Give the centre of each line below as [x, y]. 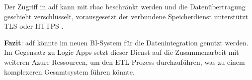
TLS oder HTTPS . [34, 26]
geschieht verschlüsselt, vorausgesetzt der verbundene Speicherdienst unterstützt [126, 16]
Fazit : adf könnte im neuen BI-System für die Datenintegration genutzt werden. [126, 42]
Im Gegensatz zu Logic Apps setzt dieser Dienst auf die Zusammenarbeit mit [122, 52]
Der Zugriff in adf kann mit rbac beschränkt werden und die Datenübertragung [125, 6]
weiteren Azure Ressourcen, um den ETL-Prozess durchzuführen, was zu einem [125, 61]
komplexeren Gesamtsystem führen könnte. [69, 71]
